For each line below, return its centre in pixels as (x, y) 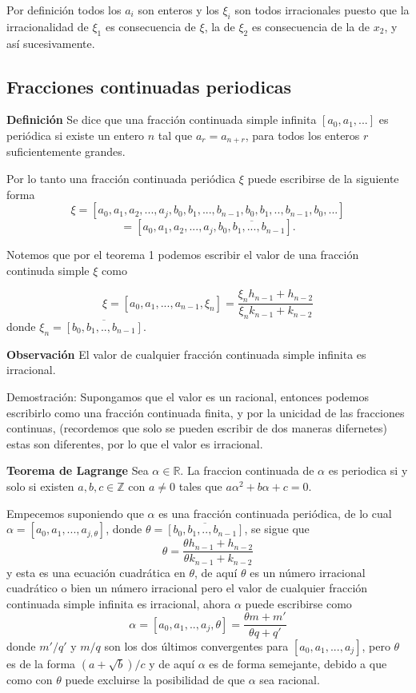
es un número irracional (308, 572)
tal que (175, 135)
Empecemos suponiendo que (75, 513)
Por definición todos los (64, 10)
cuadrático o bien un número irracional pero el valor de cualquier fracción (187, 588)
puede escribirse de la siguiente (323, 179)
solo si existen (40, 486)
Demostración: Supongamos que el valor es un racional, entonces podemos (188, 397)
